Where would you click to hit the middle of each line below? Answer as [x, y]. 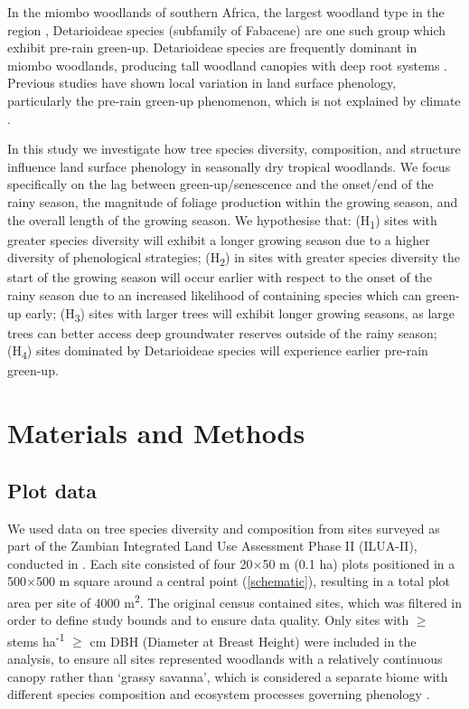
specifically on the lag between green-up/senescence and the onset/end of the [220, 184]
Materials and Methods [156, 433]
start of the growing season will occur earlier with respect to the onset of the [220, 277]
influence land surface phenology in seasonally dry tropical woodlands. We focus [229, 166]
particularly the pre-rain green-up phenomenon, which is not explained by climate [234, 100]
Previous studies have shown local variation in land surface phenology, [202, 83]
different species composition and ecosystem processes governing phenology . [219, 694]
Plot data [52, 490]
